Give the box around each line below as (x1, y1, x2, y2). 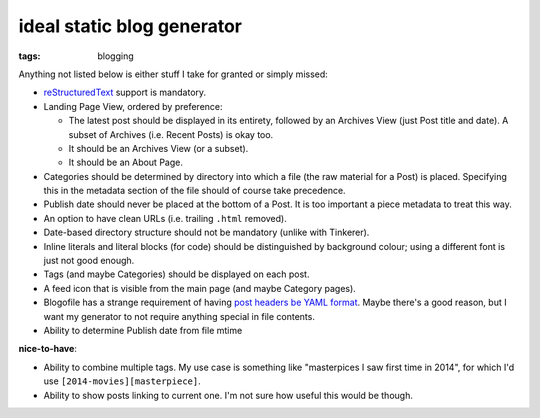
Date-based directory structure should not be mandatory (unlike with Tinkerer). (43, 226, 370, 239)
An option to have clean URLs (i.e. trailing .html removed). (43, 212, 287, 224)
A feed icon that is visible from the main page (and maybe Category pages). (43, 282, 357, 294)
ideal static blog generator (18, 15, 242, 37)
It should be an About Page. (68, 156, 184, 169)
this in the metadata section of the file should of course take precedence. (43, 185, 346, 197)
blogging (97, 50, 134, 62)
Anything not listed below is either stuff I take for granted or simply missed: (18, 68, 329, 80)
